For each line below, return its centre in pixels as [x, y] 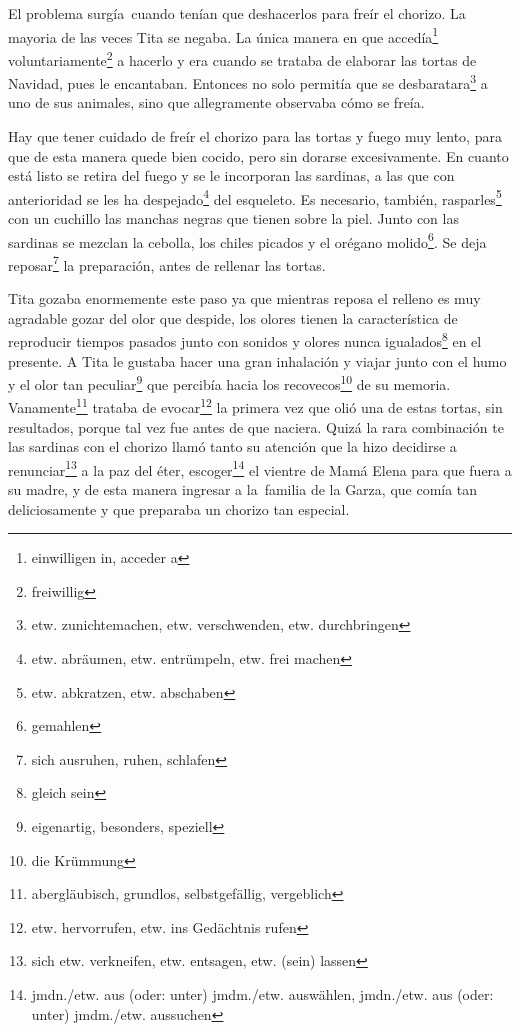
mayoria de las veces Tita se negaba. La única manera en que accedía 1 [223, 35]
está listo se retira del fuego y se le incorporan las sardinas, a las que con [231, 175]
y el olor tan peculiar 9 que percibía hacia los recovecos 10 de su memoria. [229, 382]
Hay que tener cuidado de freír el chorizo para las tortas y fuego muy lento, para [255, 135]
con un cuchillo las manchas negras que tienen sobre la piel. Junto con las [233, 217]
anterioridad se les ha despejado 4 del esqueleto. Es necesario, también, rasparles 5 [255, 197]
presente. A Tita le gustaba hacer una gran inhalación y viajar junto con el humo [257, 360]
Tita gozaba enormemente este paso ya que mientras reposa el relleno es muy [244, 298]
